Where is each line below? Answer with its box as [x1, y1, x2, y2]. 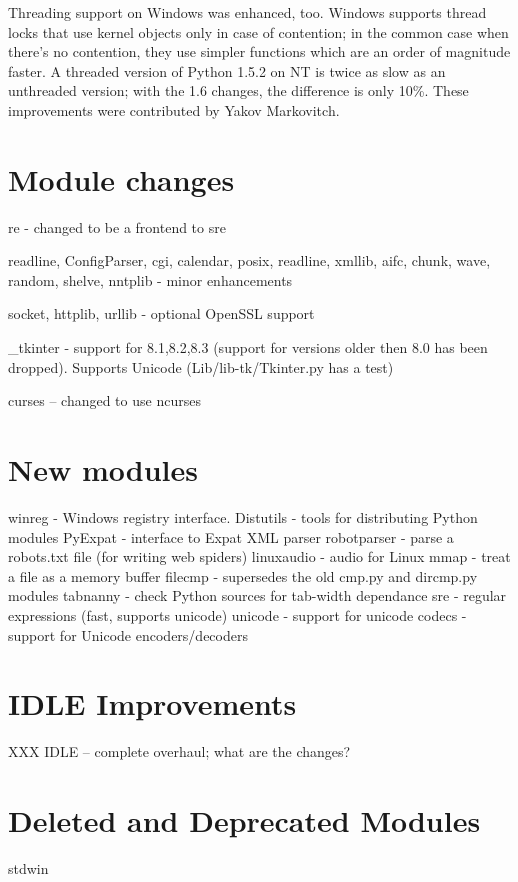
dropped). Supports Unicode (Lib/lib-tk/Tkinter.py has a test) [8, 356, 394, 377]
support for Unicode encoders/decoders [8, 624, 248, 645]
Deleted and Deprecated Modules [8, 800, 481, 841]
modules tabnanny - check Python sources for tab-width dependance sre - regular [8, 585, 507, 606]
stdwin [8, 857, 49, 878]
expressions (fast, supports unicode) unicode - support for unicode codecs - [8, 604, 467, 625]
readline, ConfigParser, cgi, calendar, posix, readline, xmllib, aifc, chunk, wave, [8, 250, 491, 271]
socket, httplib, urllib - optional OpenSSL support [8, 303, 315, 324]
